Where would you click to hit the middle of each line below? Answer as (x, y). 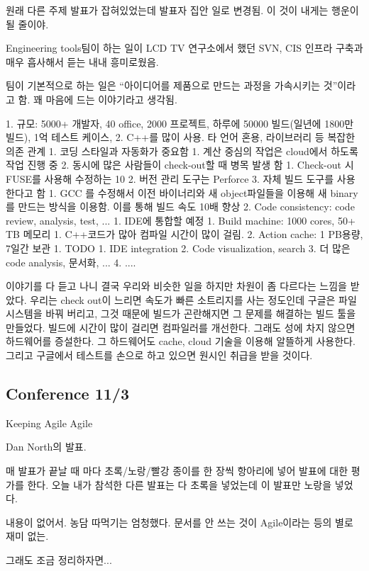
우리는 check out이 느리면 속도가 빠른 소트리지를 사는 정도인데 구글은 (183, 299)
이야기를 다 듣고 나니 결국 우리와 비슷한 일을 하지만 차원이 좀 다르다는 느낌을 (176, 286)
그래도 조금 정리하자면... (59, 560)
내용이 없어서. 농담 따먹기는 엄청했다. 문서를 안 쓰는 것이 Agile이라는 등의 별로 (180, 522)
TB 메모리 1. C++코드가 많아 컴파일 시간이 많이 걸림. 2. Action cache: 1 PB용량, (184, 234)
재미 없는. (27, 536)
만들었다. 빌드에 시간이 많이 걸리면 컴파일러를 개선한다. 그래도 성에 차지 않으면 (181, 327)
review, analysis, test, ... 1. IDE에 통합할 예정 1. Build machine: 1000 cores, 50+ (181, 220)
